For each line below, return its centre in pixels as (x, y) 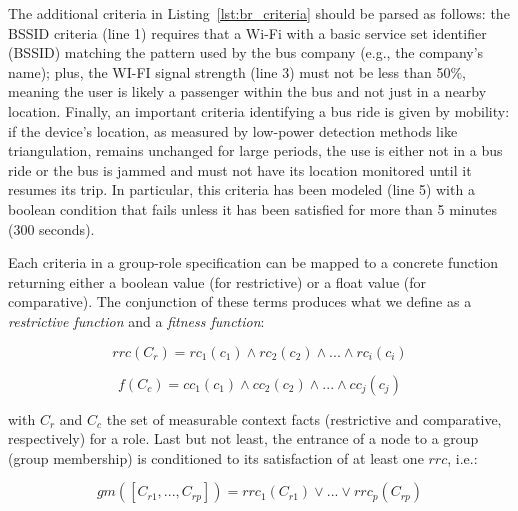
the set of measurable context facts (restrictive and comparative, (304, 418)
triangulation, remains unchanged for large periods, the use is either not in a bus (255, 150)
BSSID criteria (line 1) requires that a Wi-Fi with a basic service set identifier (247, 32)
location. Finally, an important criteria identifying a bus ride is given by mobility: (259, 110)
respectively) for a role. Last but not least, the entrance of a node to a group (243, 438)
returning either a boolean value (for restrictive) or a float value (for (217, 281)
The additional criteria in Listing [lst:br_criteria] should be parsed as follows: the (259, 13)
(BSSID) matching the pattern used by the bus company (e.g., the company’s (246, 52)
